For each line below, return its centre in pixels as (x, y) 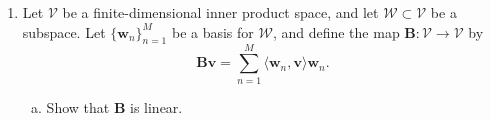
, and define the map (336, 31)
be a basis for (212, 31)
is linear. (156, 106)
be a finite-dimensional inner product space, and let (220, 12)
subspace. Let (64, 31)
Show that (78, 106)
